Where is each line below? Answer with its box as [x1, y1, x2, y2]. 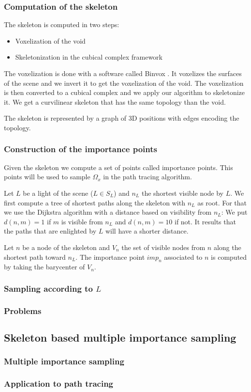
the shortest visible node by [141, 188, 224, 198]
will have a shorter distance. [105, 226, 189, 236]
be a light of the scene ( [23, 188, 93, 198]
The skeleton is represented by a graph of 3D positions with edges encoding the [4, 113, 239, 123]
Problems [4, 304, 42, 316]
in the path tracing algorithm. [103, 172, 192, 182]
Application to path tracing [4, 377, 113, 390]
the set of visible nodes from [121, 242, 206, 252]
